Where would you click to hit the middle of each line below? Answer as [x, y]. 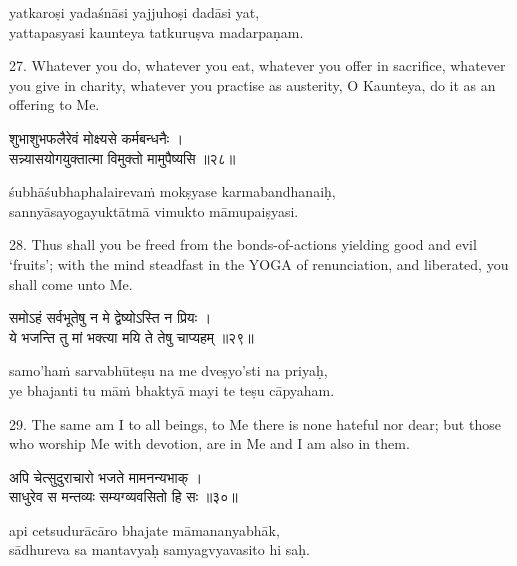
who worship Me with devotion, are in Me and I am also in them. [209, 443]
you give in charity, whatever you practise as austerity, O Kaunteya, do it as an [252, 84]
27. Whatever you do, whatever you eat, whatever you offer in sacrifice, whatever [257, 65]
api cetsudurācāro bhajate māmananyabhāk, [144, 529]
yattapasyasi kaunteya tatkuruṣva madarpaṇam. [156, 31]
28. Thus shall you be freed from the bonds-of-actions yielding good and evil [243, 244]
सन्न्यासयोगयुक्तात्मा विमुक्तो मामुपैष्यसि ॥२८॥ [122, 157]
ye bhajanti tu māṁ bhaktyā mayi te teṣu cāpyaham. [172, 389]
